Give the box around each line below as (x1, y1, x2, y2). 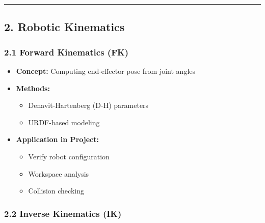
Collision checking (28, 185, 84, 196)
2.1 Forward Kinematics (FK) (4, 45, 129, 58)
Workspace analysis (28, 168, 89, 179)
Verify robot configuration (28, 151, 110, 161)
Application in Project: (16, 134, 99, 145)
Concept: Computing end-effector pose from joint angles (16, 66, 196, 76)
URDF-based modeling (28, 117, 100, 127)
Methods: (16, 82, 50, 93)
